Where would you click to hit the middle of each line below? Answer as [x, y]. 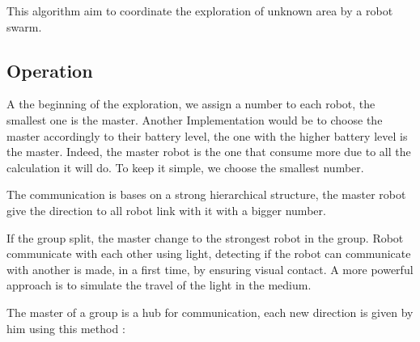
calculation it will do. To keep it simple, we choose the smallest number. [185, 167]
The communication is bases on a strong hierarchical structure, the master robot [206, 194]
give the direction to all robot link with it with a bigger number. [166, 210]
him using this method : [66, 328]
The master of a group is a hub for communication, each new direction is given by [210, 312]
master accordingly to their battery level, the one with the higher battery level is [207, 135]
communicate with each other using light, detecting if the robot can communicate [209, 253]
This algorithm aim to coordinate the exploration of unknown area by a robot [200, 11]
